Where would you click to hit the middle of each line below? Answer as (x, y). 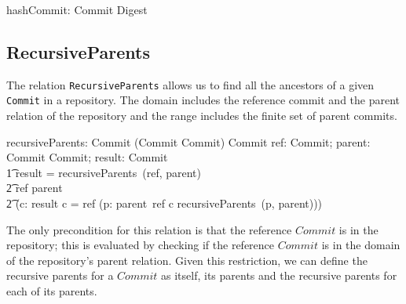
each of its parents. (52, 291)
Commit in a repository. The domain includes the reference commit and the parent (203, 100)
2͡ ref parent (35, 188)
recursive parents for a (60, 275)
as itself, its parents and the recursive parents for (279, 275)
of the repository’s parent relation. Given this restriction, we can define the (187, 260)
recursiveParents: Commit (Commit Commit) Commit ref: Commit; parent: (188, 141)
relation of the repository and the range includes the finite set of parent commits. (202, 116)
